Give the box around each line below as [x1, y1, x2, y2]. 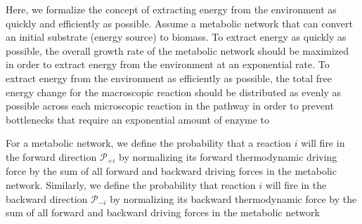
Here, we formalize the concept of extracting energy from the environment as [6, 2, 337, 16]
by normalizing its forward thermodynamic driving [119, 149, 337, 164]
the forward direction [6, 149, 97, 164]
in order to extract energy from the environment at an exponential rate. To [6, 57, 330, 72]
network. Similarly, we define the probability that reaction [6, 177, 256, 192]
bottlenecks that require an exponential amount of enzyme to [6, 112, 270, 126]
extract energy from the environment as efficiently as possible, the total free [6, 70, 332, 85]
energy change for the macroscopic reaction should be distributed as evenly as [6, 84, 341, 99]
